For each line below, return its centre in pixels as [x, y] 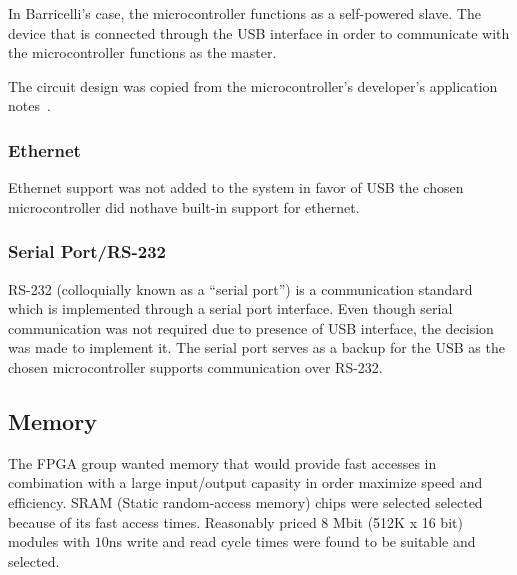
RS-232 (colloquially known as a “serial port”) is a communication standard [240, 288]
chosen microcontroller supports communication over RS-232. [195, 366]
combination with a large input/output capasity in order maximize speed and [245, 482]
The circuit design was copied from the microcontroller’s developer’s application [253, 85]
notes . [29, 105]
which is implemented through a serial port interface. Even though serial [230, 308]
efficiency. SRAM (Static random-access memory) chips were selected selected [245, 501]
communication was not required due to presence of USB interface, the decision [251, 327]
